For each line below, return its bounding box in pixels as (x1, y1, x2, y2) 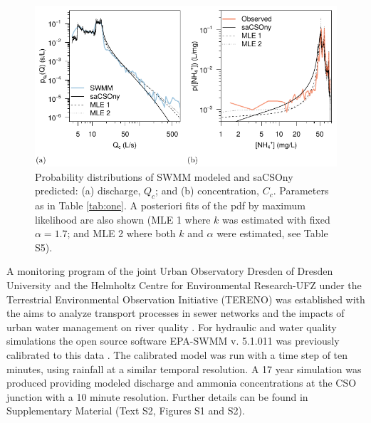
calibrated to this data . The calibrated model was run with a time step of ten (6, 348, 348, 362)
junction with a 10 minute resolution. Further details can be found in (6, 389, 308, 404)
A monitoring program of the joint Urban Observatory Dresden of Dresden (6, 263, 333, 278)
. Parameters (273, 183, 329, 198)
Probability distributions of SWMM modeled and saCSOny (35, 169, 293, 184)
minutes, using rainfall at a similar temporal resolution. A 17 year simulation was (6, 361, 362, 376)
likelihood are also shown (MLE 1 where (35, 211, 211, 226)
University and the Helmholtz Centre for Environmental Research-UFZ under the (6, 278, 362, 293)
